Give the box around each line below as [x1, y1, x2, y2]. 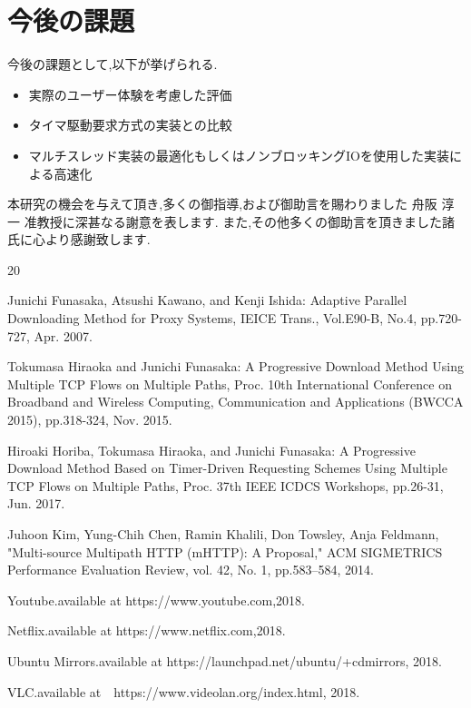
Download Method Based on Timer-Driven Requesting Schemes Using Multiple [7, 458, 447, 477]
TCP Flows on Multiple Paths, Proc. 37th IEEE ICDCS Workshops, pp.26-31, [7, 476, 444, 495]
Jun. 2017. [7, 494, 65, 513]
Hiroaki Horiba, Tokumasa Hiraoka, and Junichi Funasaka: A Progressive [7, 440, 416, 459]
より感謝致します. [44, 230, 151, 249]
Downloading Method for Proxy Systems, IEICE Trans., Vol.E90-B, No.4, [7, 309, 417, 328]
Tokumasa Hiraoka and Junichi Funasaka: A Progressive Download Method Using [7, 357, 464, 376]
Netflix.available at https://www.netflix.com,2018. [7, 621, 286, 640]
